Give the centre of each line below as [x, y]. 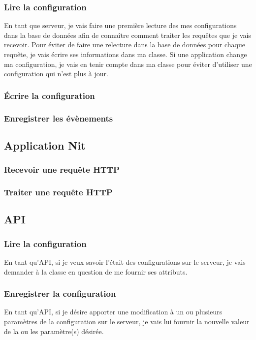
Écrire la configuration [49, 95]
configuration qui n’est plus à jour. [56, 74]
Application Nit [45, 145]
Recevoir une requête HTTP [62, 170]
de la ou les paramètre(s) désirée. [54, 331]
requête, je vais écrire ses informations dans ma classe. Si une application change [126, 54]
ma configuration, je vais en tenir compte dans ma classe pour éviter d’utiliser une [128, 64]
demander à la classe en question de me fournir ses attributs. [96, 271]
